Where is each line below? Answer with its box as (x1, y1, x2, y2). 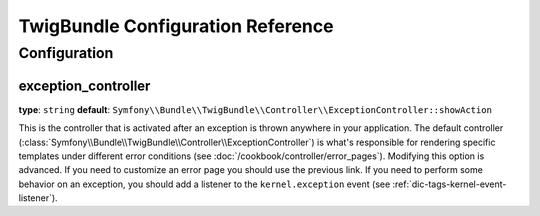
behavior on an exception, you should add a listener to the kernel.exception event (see (18, 178, 391, 190)
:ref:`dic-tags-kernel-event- (392, 178, 507, 190)
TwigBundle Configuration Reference (18, 15, 334, 37)
